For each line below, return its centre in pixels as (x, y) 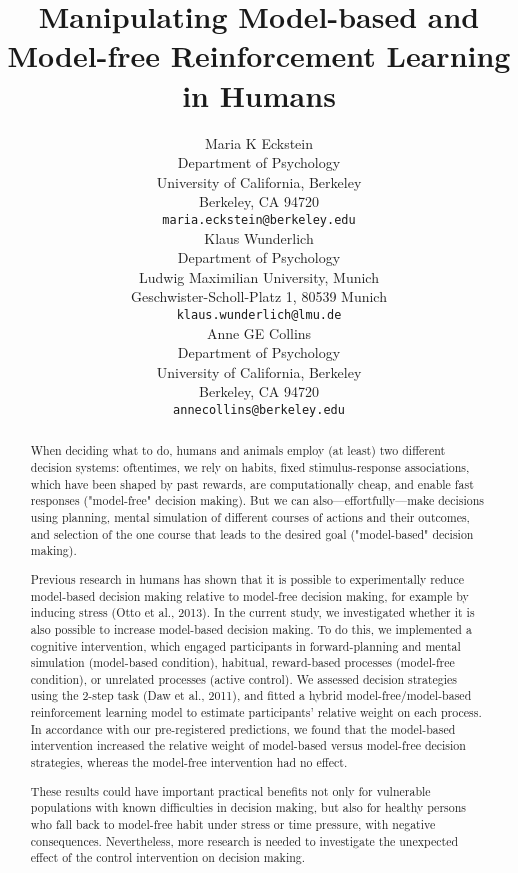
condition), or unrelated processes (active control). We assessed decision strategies (243, 678)
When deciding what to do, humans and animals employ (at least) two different (238, 450)
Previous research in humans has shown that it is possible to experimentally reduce (247, 578)
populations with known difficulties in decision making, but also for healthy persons (248, 807)
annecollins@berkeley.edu (259, 409)
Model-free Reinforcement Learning (259, 55)
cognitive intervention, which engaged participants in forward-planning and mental (245, 645)
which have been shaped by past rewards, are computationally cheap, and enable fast (252, 483)
